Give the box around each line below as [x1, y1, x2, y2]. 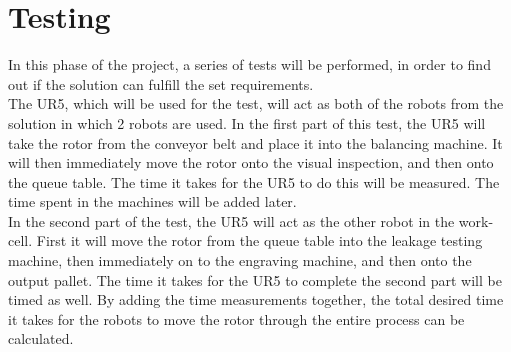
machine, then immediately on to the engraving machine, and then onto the [8, 250, 472, 271]
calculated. [8, 328, 74, 349]
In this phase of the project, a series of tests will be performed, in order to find [8, 54, 491, 75]
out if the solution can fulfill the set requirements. [8, 73, 314, 94]
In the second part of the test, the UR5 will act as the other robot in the [8, 210, 455, 231]
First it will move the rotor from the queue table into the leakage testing [36, 230, 483, 251]
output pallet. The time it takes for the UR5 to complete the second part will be [8, 269, 502, 290]
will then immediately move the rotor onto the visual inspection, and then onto [8, 152, 494, 173]
